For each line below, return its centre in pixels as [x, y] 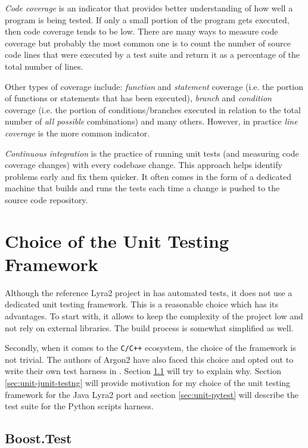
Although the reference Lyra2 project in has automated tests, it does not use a [149, 292]
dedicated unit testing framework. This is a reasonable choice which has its [142, 304]
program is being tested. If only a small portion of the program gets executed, [147, 19]
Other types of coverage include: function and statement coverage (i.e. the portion [154, 86]
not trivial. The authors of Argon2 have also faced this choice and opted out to [149, 359]
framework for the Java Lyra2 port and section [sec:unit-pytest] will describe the [152, 394]
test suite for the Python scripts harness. [79, 406]
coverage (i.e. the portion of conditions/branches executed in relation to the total [153, 109]
